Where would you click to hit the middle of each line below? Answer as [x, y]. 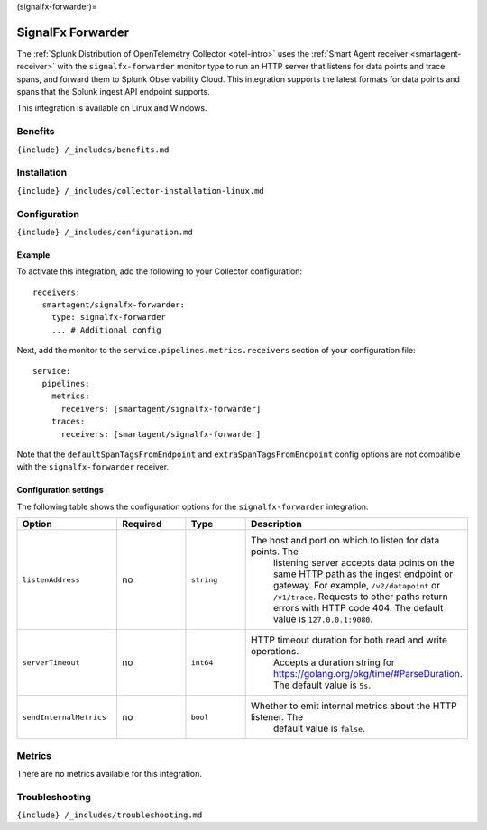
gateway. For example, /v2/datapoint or [357, 586]
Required [142, 524]
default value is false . [319, 728]
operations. [275, 652]
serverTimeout [51, 662]
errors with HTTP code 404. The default [358, 608]
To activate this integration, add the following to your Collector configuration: [159, 271]
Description [276, 524]
